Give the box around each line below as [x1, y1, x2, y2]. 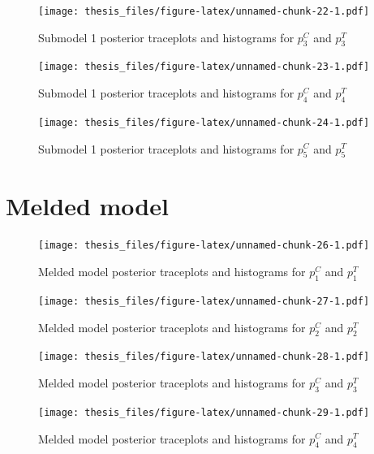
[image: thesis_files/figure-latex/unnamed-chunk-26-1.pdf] [38, 240, 370, 252]
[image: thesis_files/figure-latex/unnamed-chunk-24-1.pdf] [38, 116, 370, 128]
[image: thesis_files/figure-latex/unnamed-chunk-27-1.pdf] [38, 295, 370, 307]
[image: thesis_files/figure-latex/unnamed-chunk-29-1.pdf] [38, 406, 370, 418]
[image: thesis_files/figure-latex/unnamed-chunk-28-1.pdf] [38, 351, 370, 363]
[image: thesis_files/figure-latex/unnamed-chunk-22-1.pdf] [38, 6, 370, 17]
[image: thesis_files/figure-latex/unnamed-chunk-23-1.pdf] [38, 61, 370, 73]
